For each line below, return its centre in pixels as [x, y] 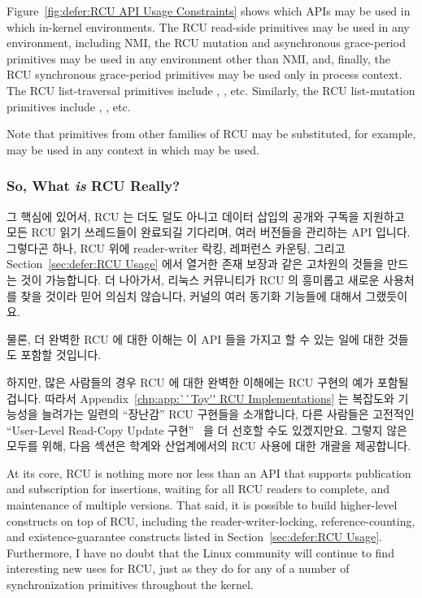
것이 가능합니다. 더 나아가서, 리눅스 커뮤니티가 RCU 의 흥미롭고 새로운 [200, 279]
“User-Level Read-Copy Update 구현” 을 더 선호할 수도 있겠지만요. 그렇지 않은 [207, 429]
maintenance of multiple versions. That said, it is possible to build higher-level [202, 505]
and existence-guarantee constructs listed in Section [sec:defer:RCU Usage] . [194, 537]
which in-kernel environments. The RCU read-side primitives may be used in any [208, 26]
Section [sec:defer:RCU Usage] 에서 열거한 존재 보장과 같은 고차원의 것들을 [195, 264]
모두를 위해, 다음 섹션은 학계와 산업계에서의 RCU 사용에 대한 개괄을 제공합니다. [209, 446]
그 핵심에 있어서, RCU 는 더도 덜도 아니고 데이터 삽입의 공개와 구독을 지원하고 [206, 216]
